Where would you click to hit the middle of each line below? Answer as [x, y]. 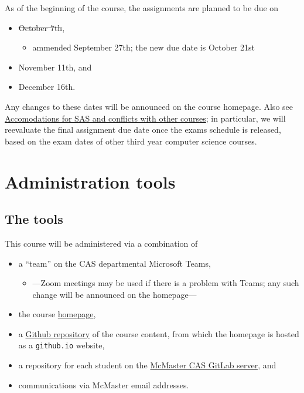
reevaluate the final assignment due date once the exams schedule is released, [143, 130]
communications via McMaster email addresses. [104, 384]
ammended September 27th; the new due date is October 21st [144, 47]
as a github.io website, [62, 345]
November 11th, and [55, 67]
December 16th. [47, 87]
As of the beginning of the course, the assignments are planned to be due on [142, 8]
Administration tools [90, 181]
